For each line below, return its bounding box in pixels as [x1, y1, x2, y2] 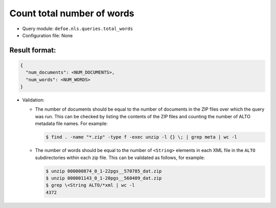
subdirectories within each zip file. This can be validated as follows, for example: [35, 154, 205, 161]
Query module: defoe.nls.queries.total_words [22, 25, 133, 32]
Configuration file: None [22, 32, 73, 38]
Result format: [9, 46, 56, 55]
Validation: [22, 97, 44, 103]
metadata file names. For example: [35, 120, 108, 127]
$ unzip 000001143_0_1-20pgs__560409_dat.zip [45, 175, 162, 181]
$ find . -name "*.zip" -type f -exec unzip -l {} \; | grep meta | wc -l [45, 134, 238, 140]
